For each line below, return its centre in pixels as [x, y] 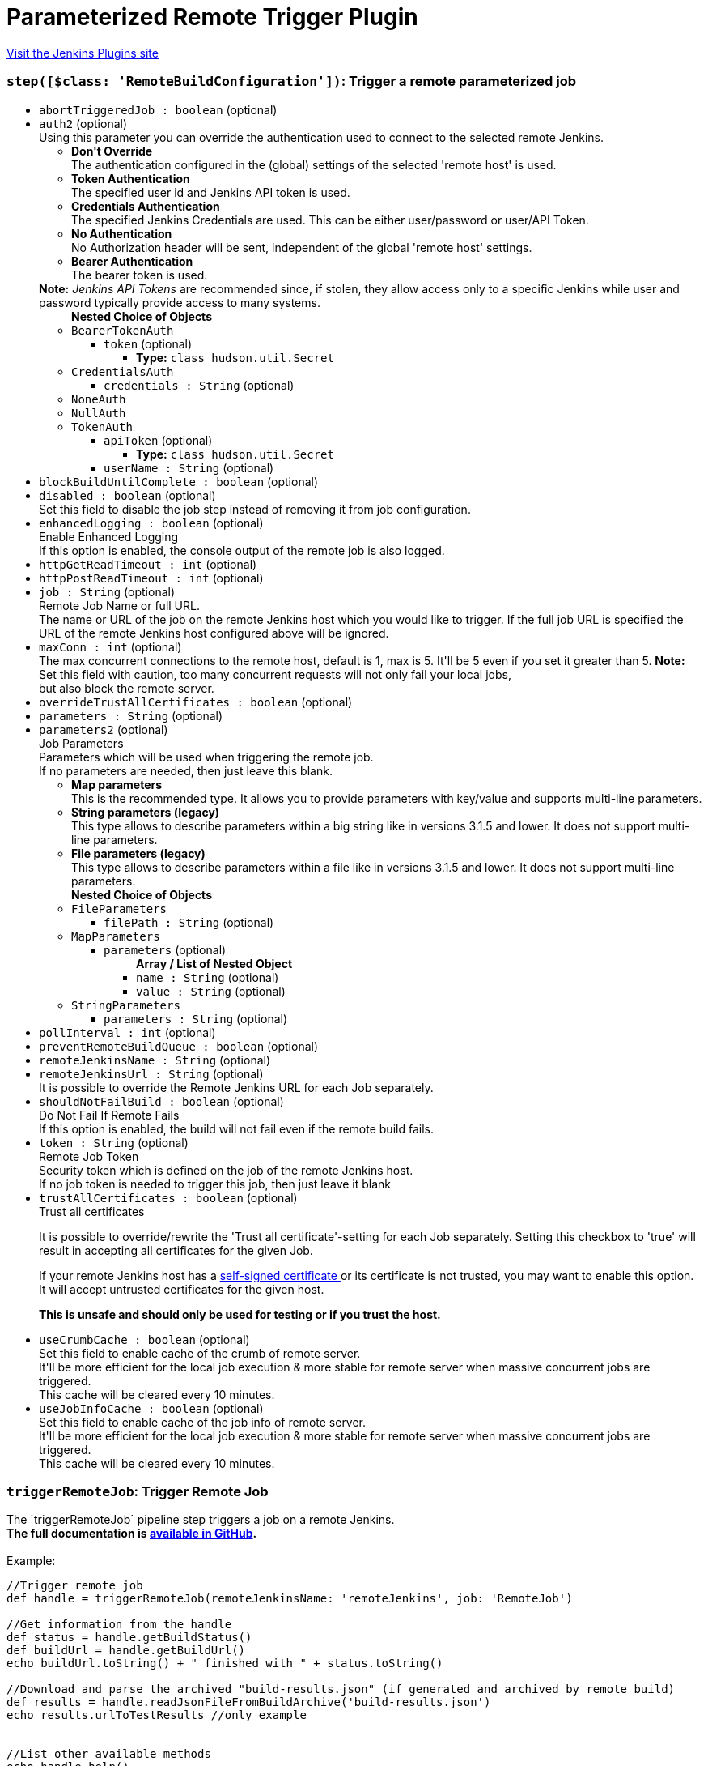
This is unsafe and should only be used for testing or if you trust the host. [240, 1314]
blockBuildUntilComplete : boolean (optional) [179, 481]
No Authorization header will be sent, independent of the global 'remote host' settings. [302, 247]
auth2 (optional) [83, 123]
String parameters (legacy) [146, 812]
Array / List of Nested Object [214, 963]
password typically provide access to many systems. [180, 302]
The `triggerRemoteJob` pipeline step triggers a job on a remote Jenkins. [201, 1520]
